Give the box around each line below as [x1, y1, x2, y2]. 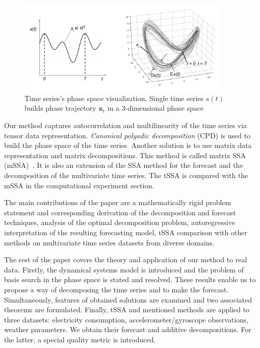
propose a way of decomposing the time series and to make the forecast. [4, 284, 229, 294]
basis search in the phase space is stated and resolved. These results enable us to [4, 274, 256, 285]
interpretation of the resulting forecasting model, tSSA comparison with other [4, 227, 247, 238]
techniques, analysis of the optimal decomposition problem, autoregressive [4, 217, 235, 228]
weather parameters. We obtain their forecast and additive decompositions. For [4, 324, 251, 335]
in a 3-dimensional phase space [107, 103, 204, 113]
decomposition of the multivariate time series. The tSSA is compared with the [4, 170, 248, 181]
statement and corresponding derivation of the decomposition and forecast [4, 207, 236, 217]
